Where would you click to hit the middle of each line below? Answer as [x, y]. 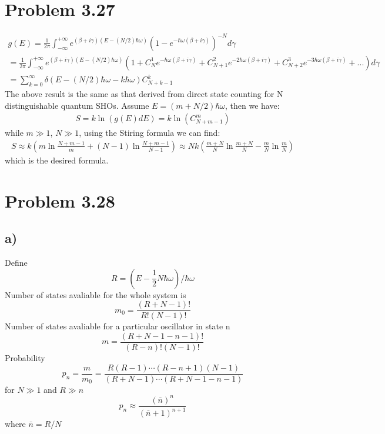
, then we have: [252, 105]
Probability [25, 357]
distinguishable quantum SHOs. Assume [77, 105]
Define [16, 263]
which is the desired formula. [57, 160]
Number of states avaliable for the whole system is [96, 294]
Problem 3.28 [60, 200]
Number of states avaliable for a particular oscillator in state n [118, 326]
